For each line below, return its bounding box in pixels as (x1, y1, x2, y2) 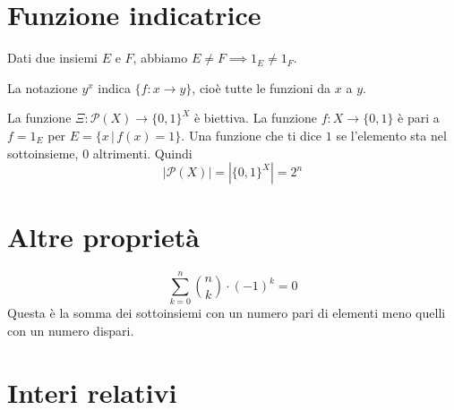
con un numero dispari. (7, 320, 134, 339)
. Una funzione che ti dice (181, 125, 322, 144)
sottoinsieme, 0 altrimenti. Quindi (7, 143, 193, 162)
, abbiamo (133, 48, 188, 67)
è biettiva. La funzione (193, 108, 318, 127)
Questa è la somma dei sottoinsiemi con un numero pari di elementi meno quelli (7, 303, 446, 322)
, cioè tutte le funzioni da (192, 78, 331, 97)
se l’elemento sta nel (336, 125, 447, 144)
